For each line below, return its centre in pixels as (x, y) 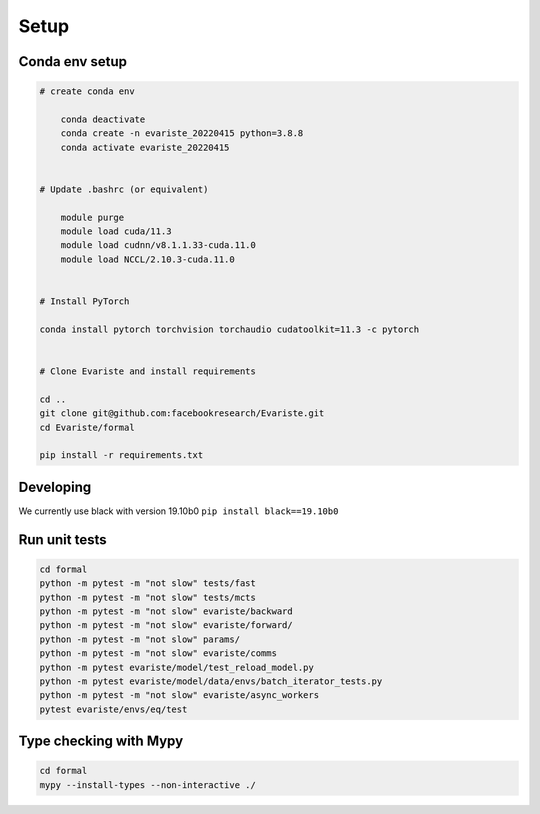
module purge (92, 217)
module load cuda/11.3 (116, 231)
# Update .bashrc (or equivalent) (124, 189)
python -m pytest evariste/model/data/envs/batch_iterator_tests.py (211, 681)
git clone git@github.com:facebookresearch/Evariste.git (182, 413)
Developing (55, 486)
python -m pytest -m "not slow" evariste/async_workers (179, 695)
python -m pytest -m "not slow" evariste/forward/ (166, 625)
